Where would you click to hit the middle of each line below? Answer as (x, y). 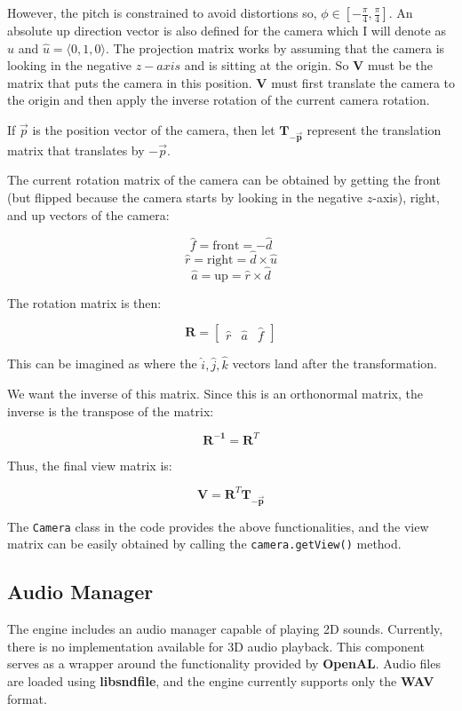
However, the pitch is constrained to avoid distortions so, (162, 12)
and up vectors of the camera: (88, 214)
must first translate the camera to (363, 82)
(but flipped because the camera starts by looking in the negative (185, 197)
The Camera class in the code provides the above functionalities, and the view (218, 526)
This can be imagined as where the (102, 363)
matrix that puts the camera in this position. (130, 82)
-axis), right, (406, 197)
